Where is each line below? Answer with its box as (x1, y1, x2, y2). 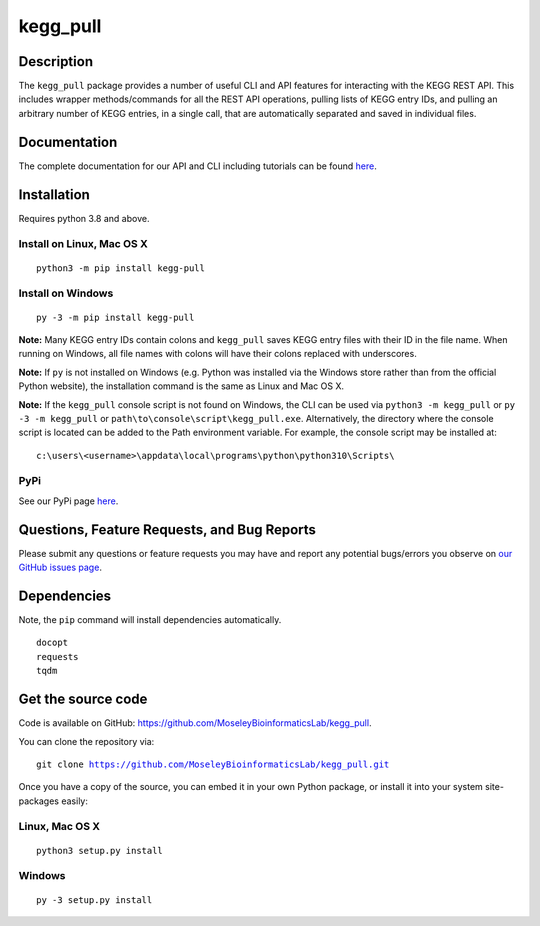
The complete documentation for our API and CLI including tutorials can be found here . (18, 160, 377, 172)
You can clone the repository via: (18, 735, 155, 747)
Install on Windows (18, 286, 114, 300)
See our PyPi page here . (18, 495, 119, 507)
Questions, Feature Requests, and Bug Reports (18, 521, 317, 538)
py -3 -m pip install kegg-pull (36, 311, 195, 323)
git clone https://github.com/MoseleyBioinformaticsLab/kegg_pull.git (36, 758, 390, 770)
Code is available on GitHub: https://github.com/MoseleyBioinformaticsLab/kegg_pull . (18, 717, 372, 729)
